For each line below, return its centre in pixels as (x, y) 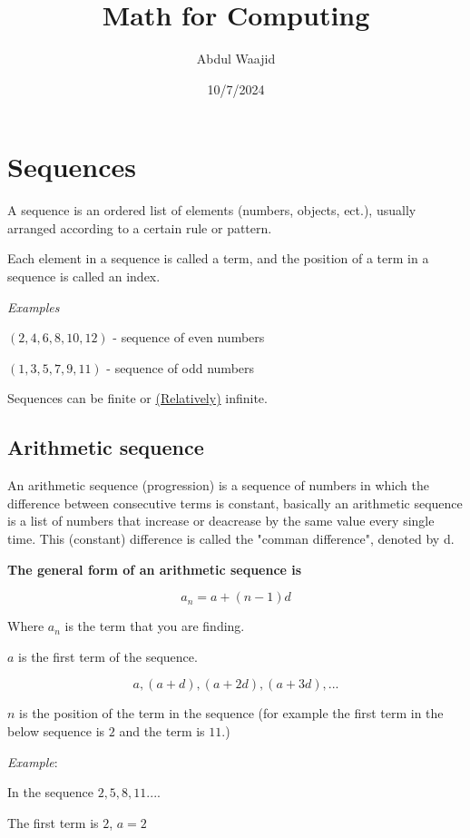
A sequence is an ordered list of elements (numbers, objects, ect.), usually (212, 210)
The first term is (53, 822)
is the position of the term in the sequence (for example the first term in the (231, 713)
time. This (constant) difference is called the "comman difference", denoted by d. (231, 538)
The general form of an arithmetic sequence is (155, 569)
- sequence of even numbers (189, 337)
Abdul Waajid (236, 59)
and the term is (162, 730)
